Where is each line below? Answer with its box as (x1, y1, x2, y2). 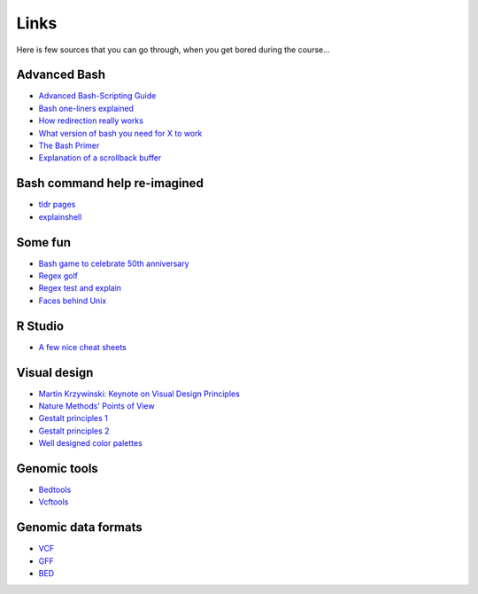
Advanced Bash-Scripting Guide (38, 90, 157, 101)
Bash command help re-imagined (16, 176, 204, 191)
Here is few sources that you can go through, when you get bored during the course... (16, 44, 331, 55)
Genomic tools (16, 461, 99, 476)
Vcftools (38, 496, 69, 507)
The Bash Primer (38, 140, 100, 151)
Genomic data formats (16, 520, 143, 535)
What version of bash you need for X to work (38, 128, 203, 138)
